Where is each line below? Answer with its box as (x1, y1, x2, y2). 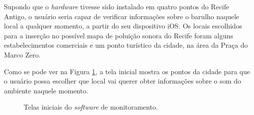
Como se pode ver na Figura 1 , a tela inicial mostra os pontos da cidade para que (4, 66, 250, 76)
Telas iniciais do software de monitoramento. (24, 102, 158, 112)
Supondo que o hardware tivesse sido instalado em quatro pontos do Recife (4, 1, 229, 11)
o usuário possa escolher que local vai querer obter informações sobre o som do (4, 76, 241, 86)
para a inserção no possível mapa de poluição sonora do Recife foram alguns (4, 30, 233, 40)
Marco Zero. (4, 49, 41, 59)
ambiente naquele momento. (4, 85, 89, 95)
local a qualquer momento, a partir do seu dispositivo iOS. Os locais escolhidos (4, 21, 242, 31)
